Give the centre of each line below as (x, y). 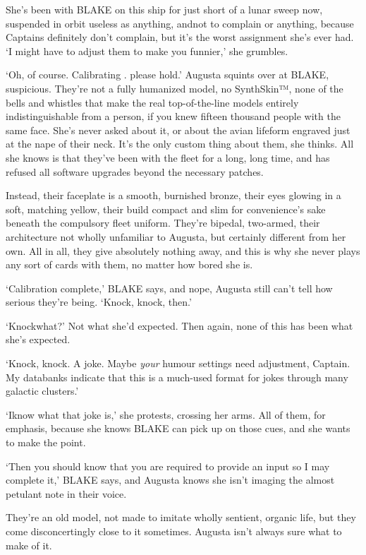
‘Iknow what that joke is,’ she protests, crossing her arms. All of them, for (166, 414)
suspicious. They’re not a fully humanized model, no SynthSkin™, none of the (175, 88)
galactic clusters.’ (42, 391)
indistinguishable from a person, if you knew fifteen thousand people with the (173, 116)
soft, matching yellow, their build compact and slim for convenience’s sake (166, 209)
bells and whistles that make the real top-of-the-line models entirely (152, 102)
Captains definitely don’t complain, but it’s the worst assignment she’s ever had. (180, 37)
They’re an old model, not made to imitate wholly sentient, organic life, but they (181, 517)
